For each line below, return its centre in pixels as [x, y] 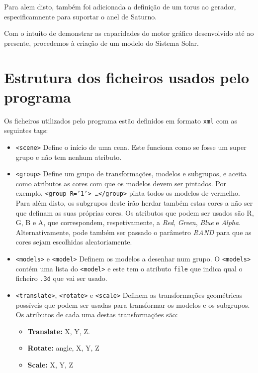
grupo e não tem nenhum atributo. [69, 157]
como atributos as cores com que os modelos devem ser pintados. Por [121, 183]
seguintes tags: [26, 130]
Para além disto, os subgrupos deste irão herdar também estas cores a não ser [134, 203]
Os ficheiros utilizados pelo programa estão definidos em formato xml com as [121, 120]
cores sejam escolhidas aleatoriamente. [74, 242]
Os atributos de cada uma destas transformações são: [97, 314]
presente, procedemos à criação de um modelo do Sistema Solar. [101, 43]
